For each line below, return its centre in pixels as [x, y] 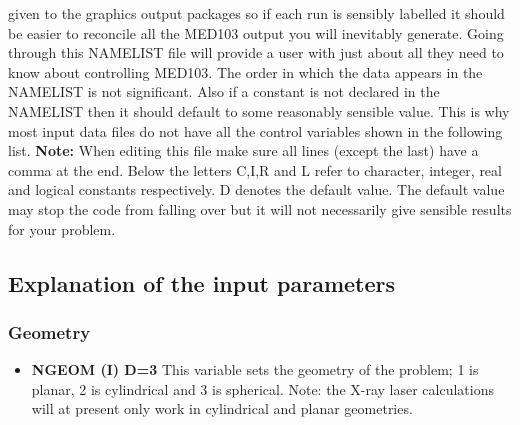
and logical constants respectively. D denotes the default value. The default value [256, 189]
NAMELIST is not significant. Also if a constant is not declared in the [224, 91]
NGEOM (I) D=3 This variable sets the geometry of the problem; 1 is [255, 369]
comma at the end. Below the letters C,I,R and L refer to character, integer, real [255, 169]
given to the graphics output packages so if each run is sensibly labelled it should [256, 13]
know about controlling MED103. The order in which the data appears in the [245, 71]
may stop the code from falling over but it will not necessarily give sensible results [260, 208]
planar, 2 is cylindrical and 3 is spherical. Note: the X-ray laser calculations [262, 388]
